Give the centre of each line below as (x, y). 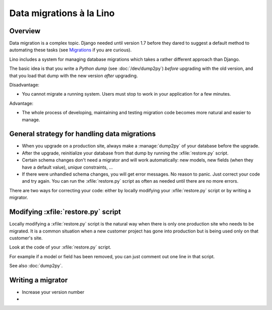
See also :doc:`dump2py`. (36, 266)
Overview (25, 31)
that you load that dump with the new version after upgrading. (74, 75)
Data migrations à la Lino (62, 13)
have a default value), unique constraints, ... (67, 167)
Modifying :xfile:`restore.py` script (65, 212)
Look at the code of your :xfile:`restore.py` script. (60, 247)
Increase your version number (53, 292)
